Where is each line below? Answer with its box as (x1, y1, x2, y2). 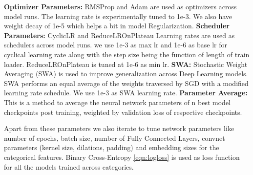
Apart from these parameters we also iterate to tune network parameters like (4, 123, 234, 133)
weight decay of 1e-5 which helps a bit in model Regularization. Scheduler (4, 21, 230, 31)
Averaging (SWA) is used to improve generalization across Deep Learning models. (4, 68, 248, 79)
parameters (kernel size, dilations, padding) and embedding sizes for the (4, 142, 219, 153)
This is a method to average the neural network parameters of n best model (4, 97, 231, 107)
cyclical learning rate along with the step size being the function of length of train (4, 49, 250, 59)
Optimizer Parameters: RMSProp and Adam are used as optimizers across (4, 1, 237, 11)
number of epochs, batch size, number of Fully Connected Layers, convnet (4, 132, 225, 143)
